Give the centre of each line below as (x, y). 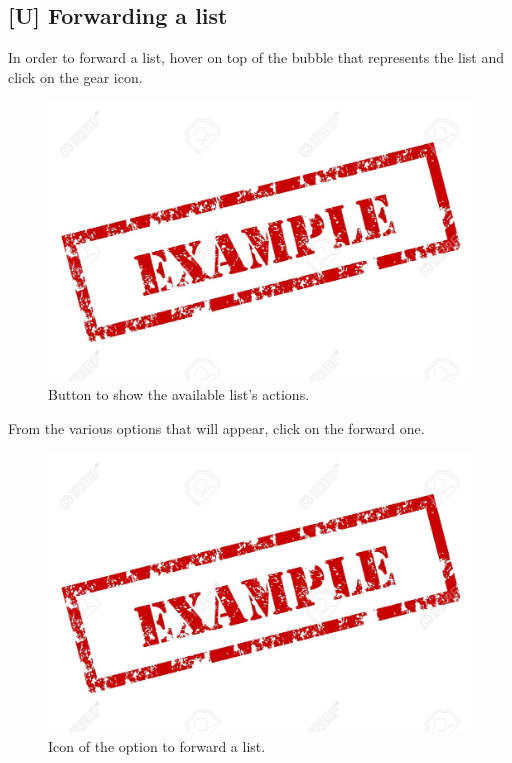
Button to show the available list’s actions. (179, 394)
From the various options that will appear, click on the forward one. (216, 428)
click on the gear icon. (75, 76)
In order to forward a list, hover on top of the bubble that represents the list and (256, 57)
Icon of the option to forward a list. (157, 745)
